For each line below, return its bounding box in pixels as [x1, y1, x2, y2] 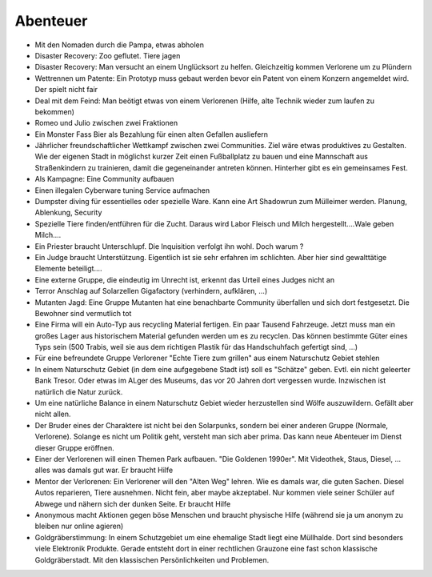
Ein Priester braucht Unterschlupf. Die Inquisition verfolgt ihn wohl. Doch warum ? [34, 241, 304, 251]
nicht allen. [34, 409, 71, 419]
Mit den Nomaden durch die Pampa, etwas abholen [34, 40, 204, 50]
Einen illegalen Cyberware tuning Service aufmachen [34, 185, 210, 195]
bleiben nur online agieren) [34, 521, 124, 531]
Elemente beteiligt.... [34, 264, 103, 274]
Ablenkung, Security [34, 208, 102, 218]
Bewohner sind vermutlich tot [34, 308, 132, 318]
